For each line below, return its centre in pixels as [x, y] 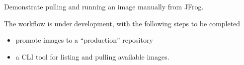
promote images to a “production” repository [84, 40]
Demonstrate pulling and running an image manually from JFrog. [104, 6]
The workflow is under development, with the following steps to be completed [122, 23]
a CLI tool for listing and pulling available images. [92, 56]
